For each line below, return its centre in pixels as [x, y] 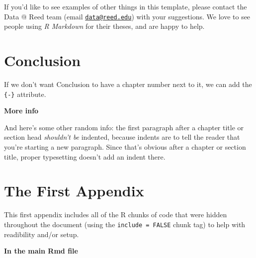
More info [21, 111]
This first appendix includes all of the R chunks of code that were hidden [116, 215]
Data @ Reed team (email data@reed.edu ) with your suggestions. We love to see [127, 16]
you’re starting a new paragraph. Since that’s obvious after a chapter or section [125, 147]
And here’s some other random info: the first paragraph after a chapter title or [124, 127]
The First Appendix [74, 191]
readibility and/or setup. [42, 234]
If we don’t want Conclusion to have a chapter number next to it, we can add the [128, 84]
